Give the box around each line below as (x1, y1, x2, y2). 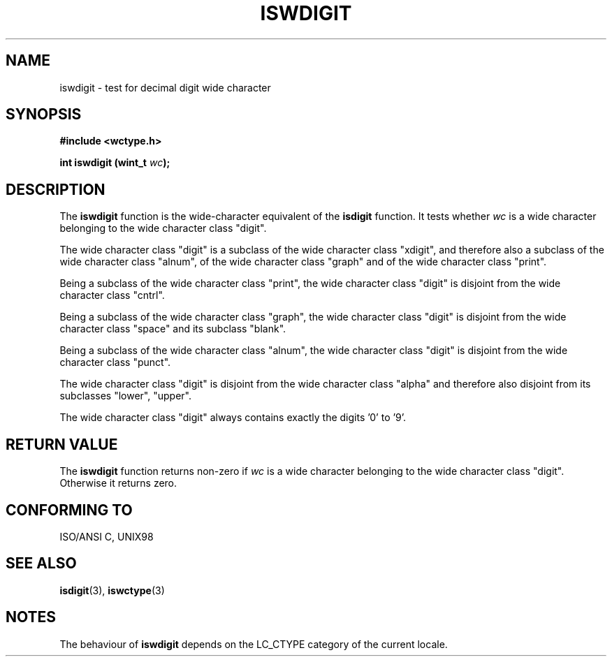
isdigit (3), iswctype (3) (59, 584, 165, 596)
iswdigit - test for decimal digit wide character (59, 81, 271, 94)
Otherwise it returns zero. (59, 477, 177, 490)
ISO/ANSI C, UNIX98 (59, 530, 154, 543)
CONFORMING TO (6, 501, 133, 519)
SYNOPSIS (6, 105, 82, 124)
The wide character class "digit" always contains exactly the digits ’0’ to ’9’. (59, 411, 407, 424)
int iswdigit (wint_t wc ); (59, 156, 170, 169)
